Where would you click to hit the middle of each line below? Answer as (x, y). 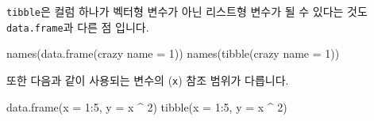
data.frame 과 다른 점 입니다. (78, 26)
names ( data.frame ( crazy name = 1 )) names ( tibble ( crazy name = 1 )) (173, 53)
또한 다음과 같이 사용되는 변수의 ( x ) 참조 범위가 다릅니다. (148, 79)
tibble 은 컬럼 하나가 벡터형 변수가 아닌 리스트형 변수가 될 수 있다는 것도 (187, 11)
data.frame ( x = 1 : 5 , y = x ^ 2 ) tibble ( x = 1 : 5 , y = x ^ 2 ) (147, 106)
